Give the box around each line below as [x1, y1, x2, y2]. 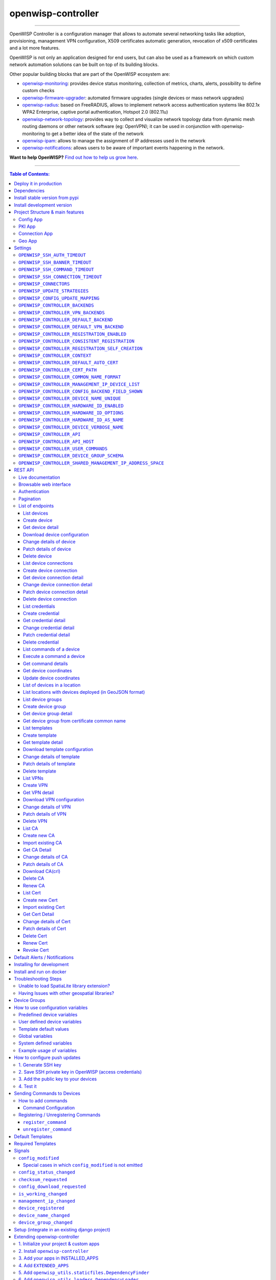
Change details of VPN [23, 804, 71, 810]
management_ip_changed [18, 1198, 76, 1204]
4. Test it [18, 1083, 37, 1089]
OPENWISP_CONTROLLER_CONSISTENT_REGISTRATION [18, 338, 135, 344]
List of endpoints [18, 503, 54, 509]
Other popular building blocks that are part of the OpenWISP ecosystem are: [9, 71, 170, 77]
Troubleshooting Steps [14, 975, 62, 982]
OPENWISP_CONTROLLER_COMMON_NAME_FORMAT [18, 374, 121, 380]
